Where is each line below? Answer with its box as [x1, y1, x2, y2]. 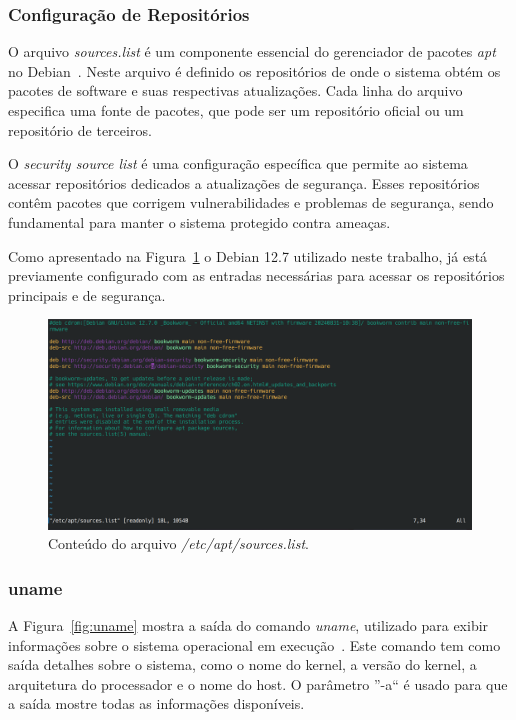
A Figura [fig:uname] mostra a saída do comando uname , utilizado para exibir [8, 615, 489, 636]
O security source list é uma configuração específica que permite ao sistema [8, 153, 468, 174]
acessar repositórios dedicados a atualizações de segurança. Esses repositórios [8, 172, 480, 193]
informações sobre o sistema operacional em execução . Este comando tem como [8, 634, 501, 655]
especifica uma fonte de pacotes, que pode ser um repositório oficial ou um [8, 100, 464, 120]
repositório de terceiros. [8, 119, 152, 140]
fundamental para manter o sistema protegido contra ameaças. [8, 211, 391, 232]
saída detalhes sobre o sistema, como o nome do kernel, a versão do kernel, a [8, 654, 477, 675]
